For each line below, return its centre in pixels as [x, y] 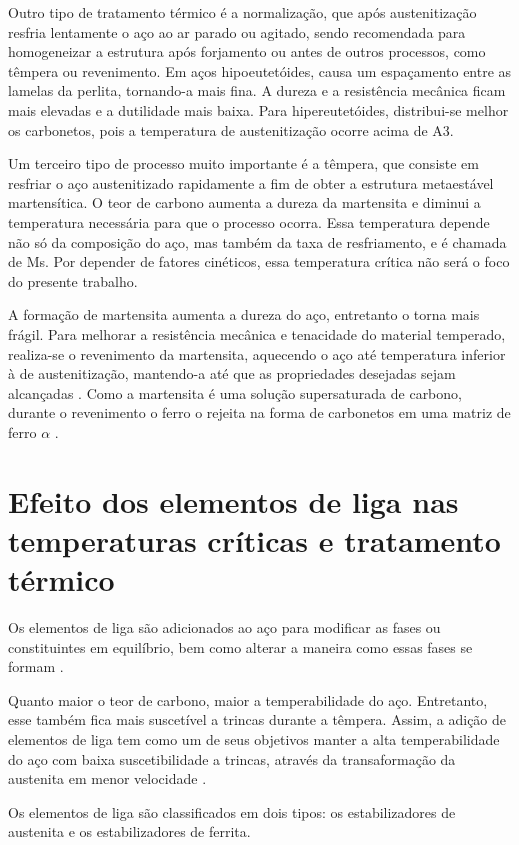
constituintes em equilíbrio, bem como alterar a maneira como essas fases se [240, 646]
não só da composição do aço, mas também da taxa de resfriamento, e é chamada [257, 241]
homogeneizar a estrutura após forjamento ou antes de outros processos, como [247, 51]
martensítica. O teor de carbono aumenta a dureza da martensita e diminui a [244, 202]
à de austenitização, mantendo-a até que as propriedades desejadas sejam [232, 373]
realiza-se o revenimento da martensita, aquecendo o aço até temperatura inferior [257, 353]
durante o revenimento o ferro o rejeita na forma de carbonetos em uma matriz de [259, 412]
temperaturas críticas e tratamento [254, 539]
